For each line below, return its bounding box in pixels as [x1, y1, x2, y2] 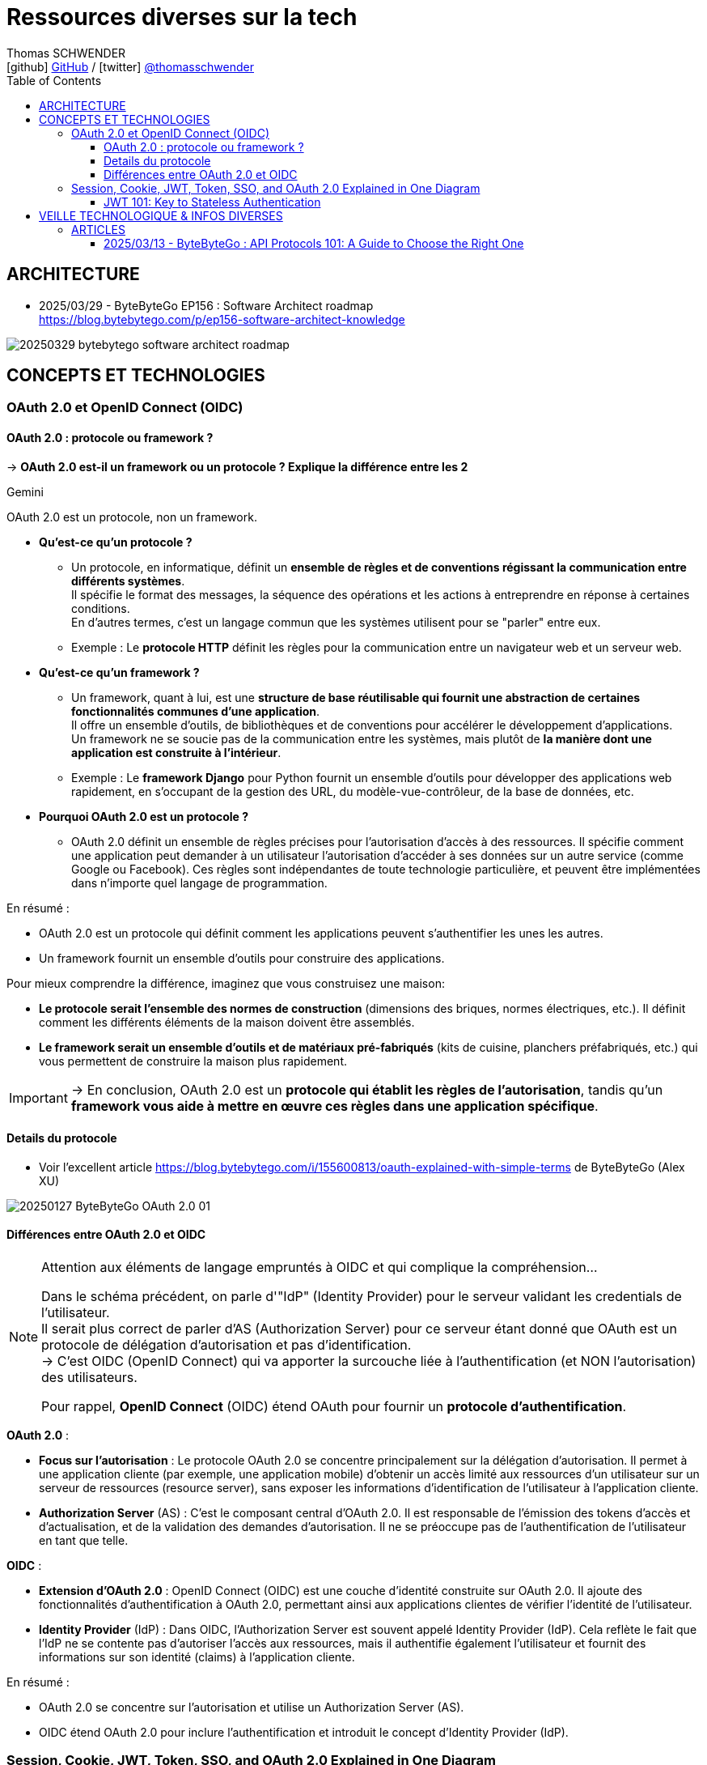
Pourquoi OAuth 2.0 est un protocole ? [39, 809, 249, 823]
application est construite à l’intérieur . [71, 745, 282, 759]
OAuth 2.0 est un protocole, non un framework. [6, 509, 257, 524]
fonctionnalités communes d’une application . [71, 704, 320, 718]
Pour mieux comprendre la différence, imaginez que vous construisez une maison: [6, 976, 445, 990]
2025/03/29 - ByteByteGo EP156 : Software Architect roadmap [39, 298, 374, 313]
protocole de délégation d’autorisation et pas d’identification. [41, 1337, 412, 1354]
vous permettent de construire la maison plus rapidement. [39, 1053, 348, 1068]
